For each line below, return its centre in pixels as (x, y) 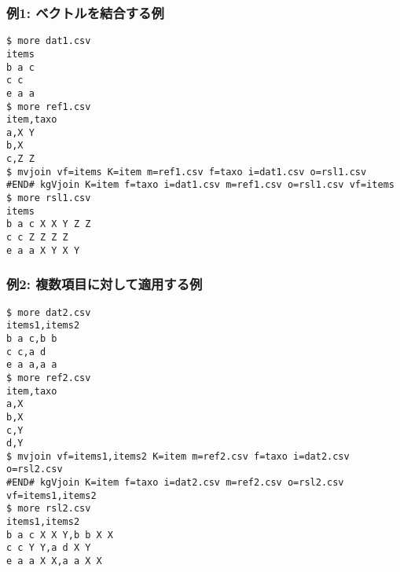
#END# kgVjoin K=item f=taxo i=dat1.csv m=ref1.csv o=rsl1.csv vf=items (200, 185)
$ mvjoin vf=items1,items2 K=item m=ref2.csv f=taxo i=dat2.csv (178, 456)
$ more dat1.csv (49, 41)
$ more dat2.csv (49, 312)
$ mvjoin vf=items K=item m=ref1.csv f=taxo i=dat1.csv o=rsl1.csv (187, 172)
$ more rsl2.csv (49, 509)
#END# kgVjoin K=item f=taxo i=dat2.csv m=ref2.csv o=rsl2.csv (175, 483)
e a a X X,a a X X (54, 561)
